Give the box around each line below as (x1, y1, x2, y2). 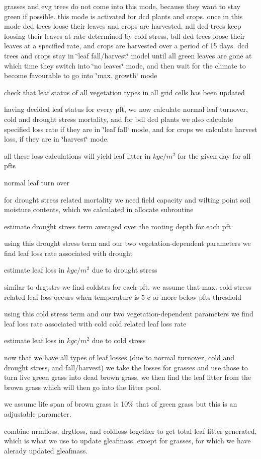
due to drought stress (92, 265, 157, 275)
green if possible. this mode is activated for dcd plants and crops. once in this (4, 11, 243, 21)
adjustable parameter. (4, 409, 71, 419)
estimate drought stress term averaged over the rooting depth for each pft (4, 221, 231, 231)
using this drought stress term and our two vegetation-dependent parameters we (4, 238, 251, 248)
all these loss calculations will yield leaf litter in (4, 150, 151, 161)
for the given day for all (178, 150, 251, 161)
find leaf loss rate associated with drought (4, 247, 133, 258)
